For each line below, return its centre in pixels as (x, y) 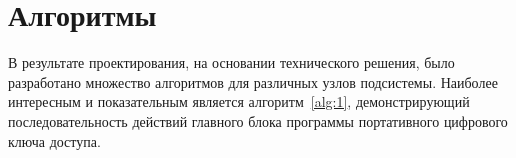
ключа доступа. (54, 140)
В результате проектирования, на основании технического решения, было (231, 62)
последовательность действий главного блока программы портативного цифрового (258, 120)
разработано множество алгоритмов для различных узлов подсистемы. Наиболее (253, 81)
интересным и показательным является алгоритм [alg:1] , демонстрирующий (239, 101)
